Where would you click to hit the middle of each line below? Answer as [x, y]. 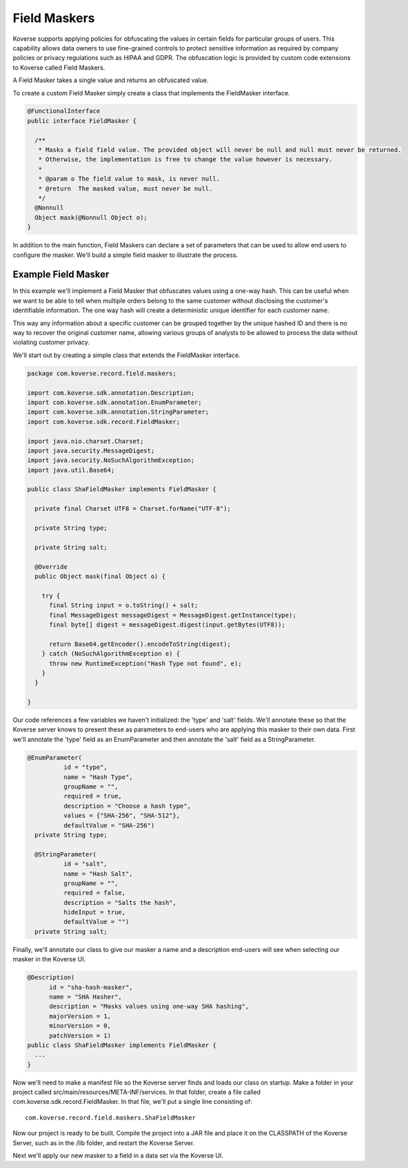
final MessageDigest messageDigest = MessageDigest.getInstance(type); [173, 615]
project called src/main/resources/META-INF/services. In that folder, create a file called [137, 1092]
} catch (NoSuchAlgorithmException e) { [111, 654]
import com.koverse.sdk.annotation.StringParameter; [118, 412]
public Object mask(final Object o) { [100, 576]
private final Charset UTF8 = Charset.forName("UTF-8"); [133, 509]
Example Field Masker [61, 275]
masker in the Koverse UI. [49, 959]
